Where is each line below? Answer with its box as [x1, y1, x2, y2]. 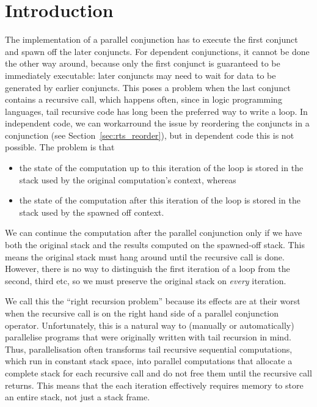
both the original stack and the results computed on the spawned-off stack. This [5, 238, 305, 251]
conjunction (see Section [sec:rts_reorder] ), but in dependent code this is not [5, 128, 294, 141]
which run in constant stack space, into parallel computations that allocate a [5, 354, 293, 367]
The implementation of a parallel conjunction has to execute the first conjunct [5, 33, 298, 46]
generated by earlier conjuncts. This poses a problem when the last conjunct [5, 81, 291, 94]
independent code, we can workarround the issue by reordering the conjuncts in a [5, 117, 310, 130]
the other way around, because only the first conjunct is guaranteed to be [5, 57, 280, 70]
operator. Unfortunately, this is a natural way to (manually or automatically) [5, 318, 294, 331]
